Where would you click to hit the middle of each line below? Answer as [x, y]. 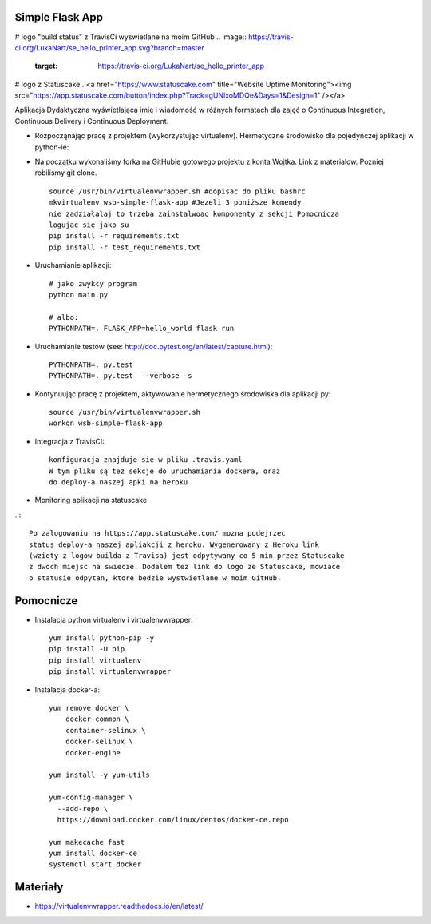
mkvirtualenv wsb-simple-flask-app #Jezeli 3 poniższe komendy [175, 203]
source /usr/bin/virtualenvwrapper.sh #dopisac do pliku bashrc [178, 191]
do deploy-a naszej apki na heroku [119, 482]
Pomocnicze [46, 601]
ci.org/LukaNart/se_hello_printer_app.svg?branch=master [110, 47]
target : [46, 66]
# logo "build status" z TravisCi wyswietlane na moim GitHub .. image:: [131, 37]
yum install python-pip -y [102, 638]
